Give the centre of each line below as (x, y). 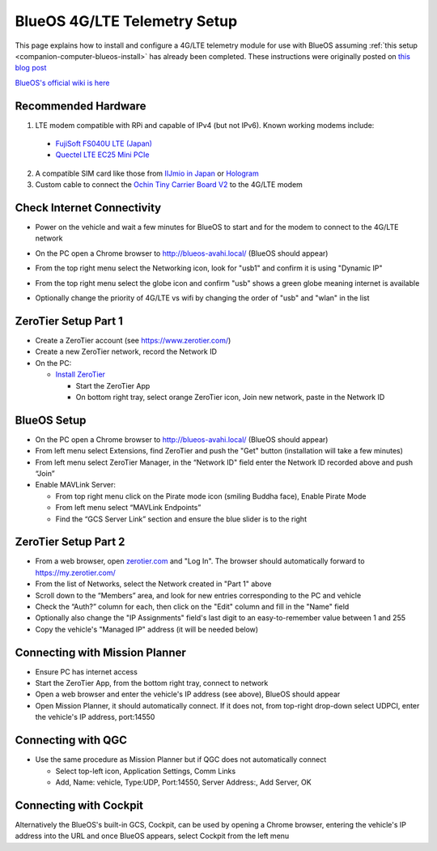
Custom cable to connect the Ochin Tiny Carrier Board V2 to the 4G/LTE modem (169, 185)
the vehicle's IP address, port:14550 (95, 717)
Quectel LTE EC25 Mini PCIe (102, 155)
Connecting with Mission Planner (100, 652)
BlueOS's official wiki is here (62, 83)
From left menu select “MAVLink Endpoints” (128, 508)
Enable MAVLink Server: (76, 485)
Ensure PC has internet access (86, 671)
